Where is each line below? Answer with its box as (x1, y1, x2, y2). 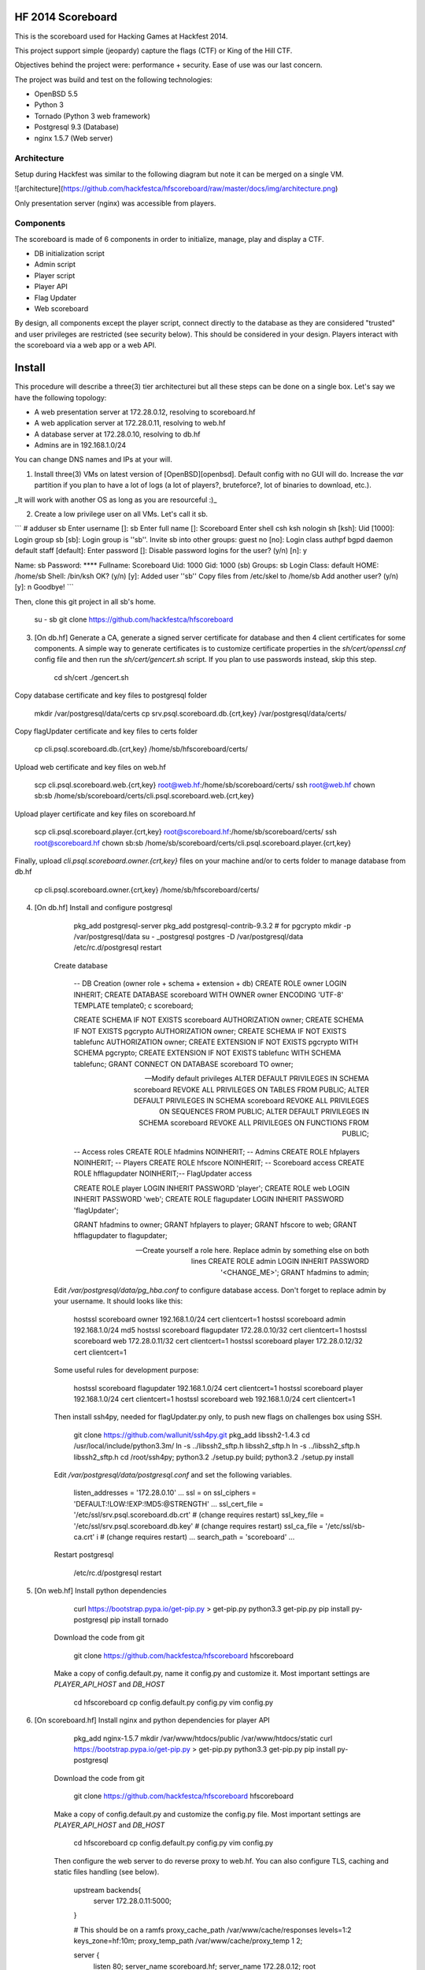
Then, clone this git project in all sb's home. (14, 597, 157, 606)
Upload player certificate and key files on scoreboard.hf (14, 808, 196, 819)
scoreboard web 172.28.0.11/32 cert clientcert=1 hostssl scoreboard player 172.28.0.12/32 (73, 1336, 364, 1346)
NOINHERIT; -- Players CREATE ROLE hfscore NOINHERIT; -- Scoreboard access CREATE (73, 1158, 365, 1167)
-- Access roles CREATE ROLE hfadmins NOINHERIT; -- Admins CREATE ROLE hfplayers (73, 1147, 360, 1156)
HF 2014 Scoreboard (14, 10, 117, 24)
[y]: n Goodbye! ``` (14, 582, 74, 592)
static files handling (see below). (54, 1868, 160, 1877)
